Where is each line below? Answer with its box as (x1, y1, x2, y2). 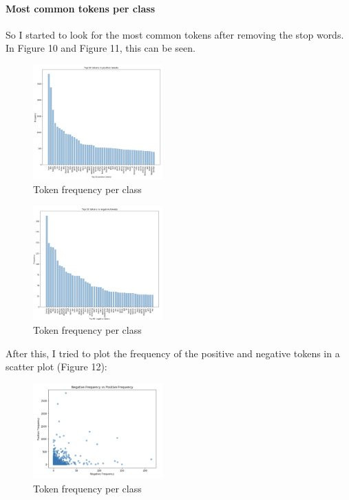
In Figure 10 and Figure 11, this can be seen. (6, 41, 195, 55)
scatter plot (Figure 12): (6, 359, 107, 374)
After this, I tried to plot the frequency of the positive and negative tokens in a (6, 346, 340, 360)
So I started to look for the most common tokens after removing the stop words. (6, 27, 344, 41)
